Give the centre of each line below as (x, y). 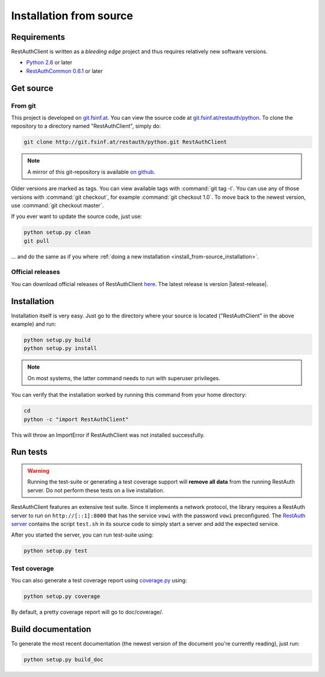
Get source (32, 88)
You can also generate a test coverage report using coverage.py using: (99, 581)
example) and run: (34, 324)
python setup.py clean (57, 232)
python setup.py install (60, 348)
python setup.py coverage (62, 597)
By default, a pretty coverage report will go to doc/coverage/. (87, 612)
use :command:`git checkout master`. (57, 205)
